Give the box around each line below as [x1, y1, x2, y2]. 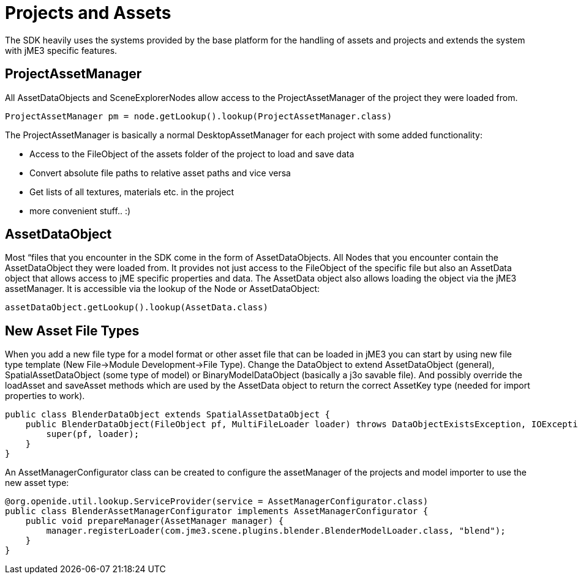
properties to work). [5, 390, 85, 402]
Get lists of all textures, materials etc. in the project [29, 186, 235, 197]
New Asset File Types [5, 323, 140, 338]
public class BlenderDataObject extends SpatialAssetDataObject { [5, 409, 331, 420]
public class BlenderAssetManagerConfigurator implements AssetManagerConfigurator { [5, 506, 429, 517]
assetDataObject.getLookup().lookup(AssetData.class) [5, 302, 268, 313]
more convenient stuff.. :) [29, 205, 131, 216]
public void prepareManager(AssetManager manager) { [25, 516, 284, 526]
